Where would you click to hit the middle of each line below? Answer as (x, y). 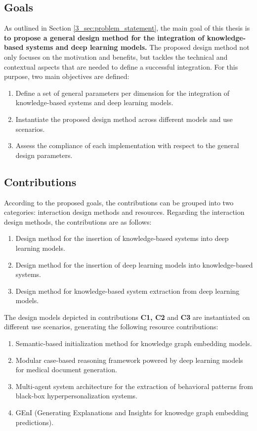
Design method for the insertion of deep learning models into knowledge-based (134, 264)
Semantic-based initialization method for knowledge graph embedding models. (134, 343)
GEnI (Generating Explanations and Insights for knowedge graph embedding (132, 412)
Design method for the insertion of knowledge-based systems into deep (122, 238)
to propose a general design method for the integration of (104, 37)
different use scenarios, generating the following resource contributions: (111, 327)
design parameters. (44, 155)
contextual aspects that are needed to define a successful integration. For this (121, 66)
